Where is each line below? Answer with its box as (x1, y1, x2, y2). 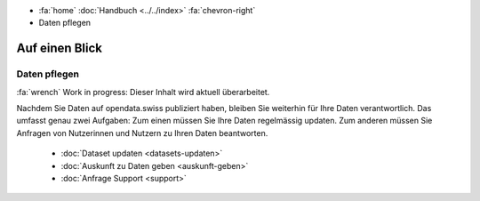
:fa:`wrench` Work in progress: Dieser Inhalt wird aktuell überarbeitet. (16, 86, 270, 97)
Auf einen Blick (16, 41, 102, 56)
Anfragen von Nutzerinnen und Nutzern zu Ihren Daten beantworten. (16, 127, 268, 138)
